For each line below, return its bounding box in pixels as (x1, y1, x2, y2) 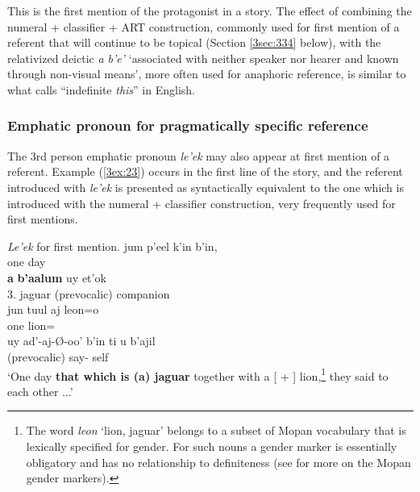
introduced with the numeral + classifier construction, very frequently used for (7, 194, 396, 211)
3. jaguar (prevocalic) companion (7, 285, 170, 302)
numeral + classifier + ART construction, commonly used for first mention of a (7, 18, 400, 35)
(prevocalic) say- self (7, 348, 109, 365)
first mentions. (7, 211, 78, 227)
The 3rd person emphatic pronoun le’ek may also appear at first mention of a (7, 147, 390, 164)
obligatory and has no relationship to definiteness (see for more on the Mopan (26, 453, 411, 470)
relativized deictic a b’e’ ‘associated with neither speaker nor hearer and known (7, 49, 399, 66)
